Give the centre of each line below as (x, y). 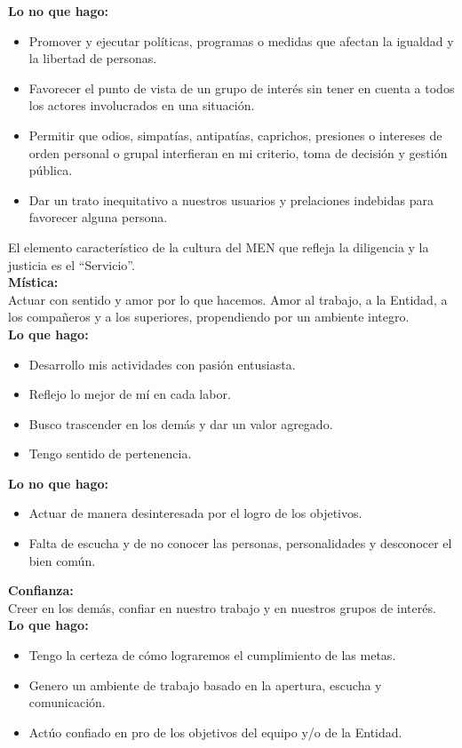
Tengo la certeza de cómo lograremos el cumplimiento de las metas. (212, 655)
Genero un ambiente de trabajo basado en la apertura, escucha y (205, 684)
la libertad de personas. (93, 58)
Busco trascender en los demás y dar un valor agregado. (181, 423)
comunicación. (67, 702)
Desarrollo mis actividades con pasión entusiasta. (162, 364)
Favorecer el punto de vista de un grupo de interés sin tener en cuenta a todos (242, 88)
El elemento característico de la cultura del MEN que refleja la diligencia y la (219, 247)
